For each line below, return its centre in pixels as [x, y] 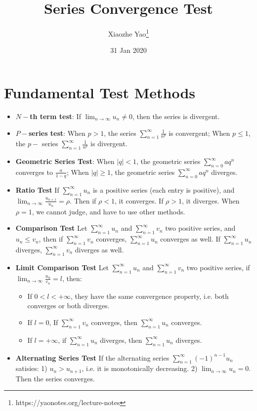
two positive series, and [200, 228]
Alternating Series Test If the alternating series [92, 357]
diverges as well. [99, 249]
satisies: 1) [31, 368]
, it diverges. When [211, 200]
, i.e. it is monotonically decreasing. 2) [140, 368]
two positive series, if [218, 267]
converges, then [114, 322]
